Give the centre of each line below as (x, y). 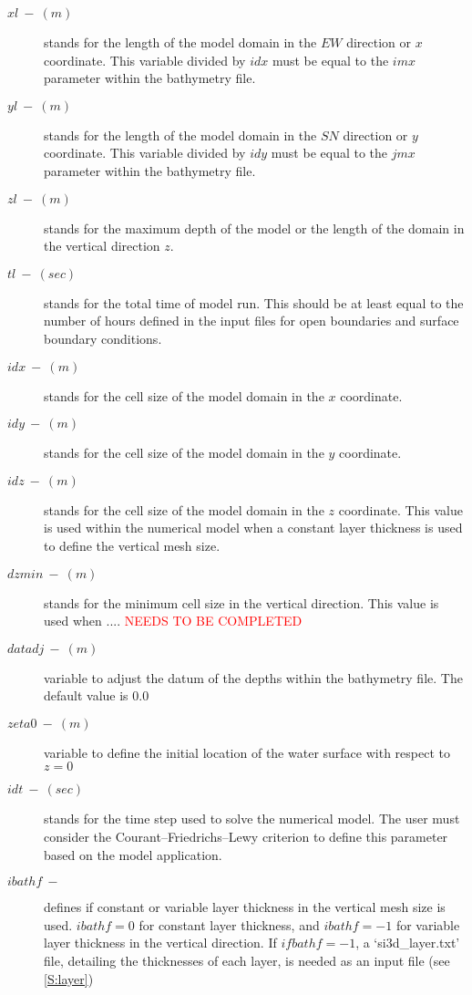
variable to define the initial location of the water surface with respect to (247, 752)
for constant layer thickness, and (229, 924)
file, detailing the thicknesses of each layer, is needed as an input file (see (247, 961)
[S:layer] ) (69, 978)
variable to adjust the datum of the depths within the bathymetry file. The (253, 677)
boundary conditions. (103, 338)
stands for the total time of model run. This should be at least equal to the (254, 302)
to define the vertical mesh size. (132, 545)
